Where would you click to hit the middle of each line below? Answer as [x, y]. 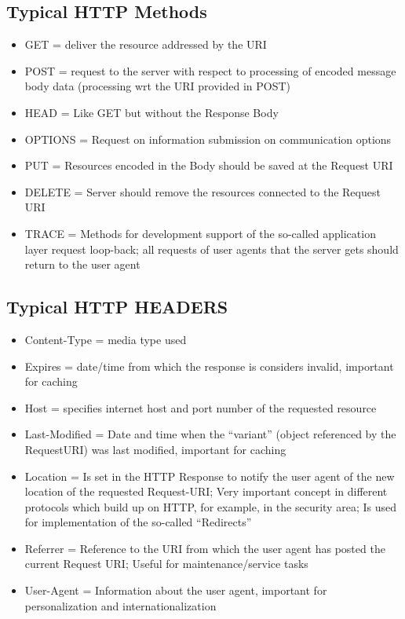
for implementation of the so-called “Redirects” [138, 522]
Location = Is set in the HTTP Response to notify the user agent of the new [210, 476]
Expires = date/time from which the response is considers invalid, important [209, 366]
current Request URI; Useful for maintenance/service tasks [166, 564]
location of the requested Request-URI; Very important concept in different [206, 491]
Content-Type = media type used [106, 339]
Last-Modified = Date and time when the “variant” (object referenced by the [210, 434]
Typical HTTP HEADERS [117, 307]
